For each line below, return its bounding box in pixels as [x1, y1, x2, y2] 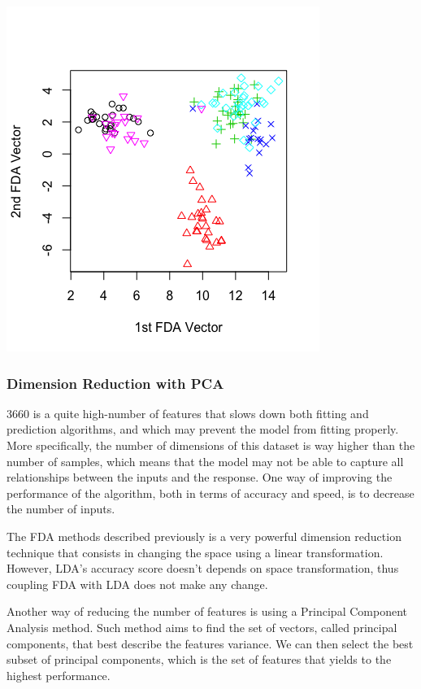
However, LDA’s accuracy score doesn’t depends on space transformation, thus [7, 560, 399, 577]
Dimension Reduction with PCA [7, 373, 224, 393]
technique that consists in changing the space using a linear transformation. [7, 543, 384, 560]
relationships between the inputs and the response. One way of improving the [7, 469, 393, 486]
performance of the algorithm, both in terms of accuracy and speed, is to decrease [7, 484, 414, 501]
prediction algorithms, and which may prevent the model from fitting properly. [7, 421, 399, 438]
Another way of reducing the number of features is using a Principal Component [7, 603, 407, 620]
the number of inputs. [7, 500, 115, 517]
